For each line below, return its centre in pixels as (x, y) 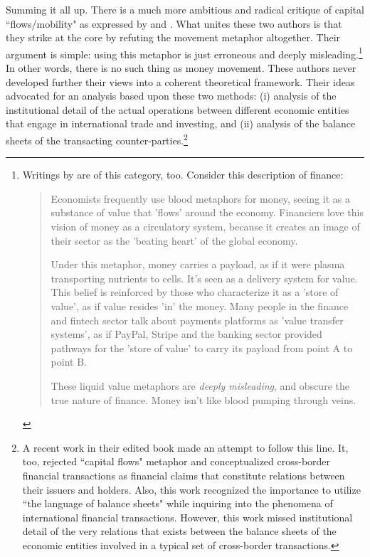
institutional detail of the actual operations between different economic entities (178, 109)
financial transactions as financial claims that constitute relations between (184, 475)
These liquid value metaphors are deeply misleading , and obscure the (200, 385)
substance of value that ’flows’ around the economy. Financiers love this (207, 212)
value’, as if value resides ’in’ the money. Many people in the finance (200, 306)
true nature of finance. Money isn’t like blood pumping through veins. (203, 399)
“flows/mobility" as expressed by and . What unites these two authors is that (174, 23)
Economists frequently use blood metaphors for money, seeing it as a (200, 198)
